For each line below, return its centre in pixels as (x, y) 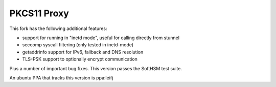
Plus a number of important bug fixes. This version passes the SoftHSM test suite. (96, 68)
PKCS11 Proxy (39, 13)
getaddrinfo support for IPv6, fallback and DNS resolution (83, 52)
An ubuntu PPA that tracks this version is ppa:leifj (61, 78)
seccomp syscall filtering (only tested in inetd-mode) (78, 45)
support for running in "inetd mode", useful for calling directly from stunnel (101, 38)
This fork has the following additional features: (58, 28)
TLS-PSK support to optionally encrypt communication (80, 59)
